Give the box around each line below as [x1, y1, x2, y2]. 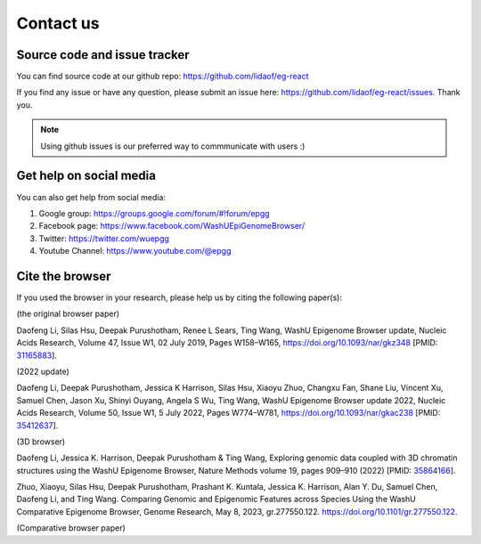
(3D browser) [16, 436, 66, 447]
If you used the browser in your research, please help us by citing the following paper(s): [16, 292, 343, 303]
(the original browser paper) [16, 308, 120, 320]
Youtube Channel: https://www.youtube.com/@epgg [38, 246, 232, 256]
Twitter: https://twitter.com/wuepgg [38, 232, 169, 244]
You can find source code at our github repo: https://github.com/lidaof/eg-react [16, 71, 309, 82]
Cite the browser [16, 268, 111, 284]
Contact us [16, 13, 100, 33]
